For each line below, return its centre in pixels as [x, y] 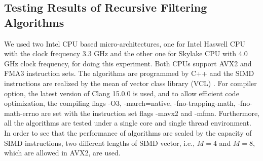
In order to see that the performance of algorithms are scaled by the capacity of [128, 132]
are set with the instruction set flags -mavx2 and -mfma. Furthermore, [150, 113]
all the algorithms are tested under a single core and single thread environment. [128, 123]
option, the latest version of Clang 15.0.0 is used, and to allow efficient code [122, 93]
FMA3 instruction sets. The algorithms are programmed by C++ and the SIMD [129, 73]
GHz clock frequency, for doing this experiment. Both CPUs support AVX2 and [128, 63]
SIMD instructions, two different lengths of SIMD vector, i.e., [100, 143]
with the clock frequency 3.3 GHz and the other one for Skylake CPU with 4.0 [126, 53]
